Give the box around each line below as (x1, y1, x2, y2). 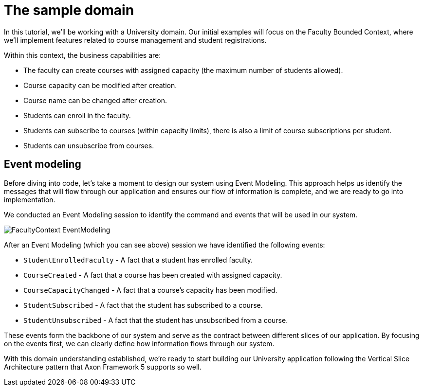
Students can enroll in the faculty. (23, 111, 131, 120)
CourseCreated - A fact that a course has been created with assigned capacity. (23, 270, 282, 279)
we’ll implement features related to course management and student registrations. (4, 35, 267, 44)
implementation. (4, 195, 55, 204)
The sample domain (4, 2, 134, 18)
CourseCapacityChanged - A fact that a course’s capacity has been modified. (23, 285, 277, 294)
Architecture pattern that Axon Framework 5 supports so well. (4, 362, 202, 371)
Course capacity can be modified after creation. (23, 81, 177, 89)
